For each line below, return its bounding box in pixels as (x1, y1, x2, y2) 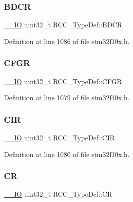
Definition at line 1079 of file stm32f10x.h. (4, 92, 130, 103)
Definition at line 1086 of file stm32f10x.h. (4, 36, 130, 46)
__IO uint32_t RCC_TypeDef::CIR (4, 133, 115, 143)
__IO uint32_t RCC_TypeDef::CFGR (4, 76, 122, 86)
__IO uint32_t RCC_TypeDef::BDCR (4, 20, 122, 30)
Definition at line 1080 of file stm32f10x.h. (4, 149, 130, 159)
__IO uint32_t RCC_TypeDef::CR (4, 189, 113, 199)
